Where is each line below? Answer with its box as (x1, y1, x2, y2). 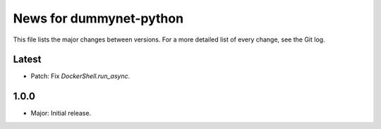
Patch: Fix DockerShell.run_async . (30, 72, 131, 80)
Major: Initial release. (30, 109, 92, 118)
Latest (13, 54, 42, 66)
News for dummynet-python (13, 11, 183, 26)
